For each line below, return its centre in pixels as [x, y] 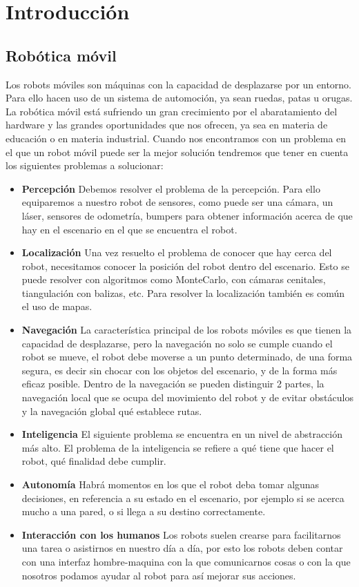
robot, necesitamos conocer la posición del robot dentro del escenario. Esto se [185, 266]
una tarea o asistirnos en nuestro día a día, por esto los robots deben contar [182, 548]
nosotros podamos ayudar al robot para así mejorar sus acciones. [159, 575]
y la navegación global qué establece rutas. [112, 411]
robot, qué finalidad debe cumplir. [94, 461]
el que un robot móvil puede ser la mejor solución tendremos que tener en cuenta [177, 152]
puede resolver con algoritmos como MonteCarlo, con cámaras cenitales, [174, 279]
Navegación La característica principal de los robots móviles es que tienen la [187, 330]
